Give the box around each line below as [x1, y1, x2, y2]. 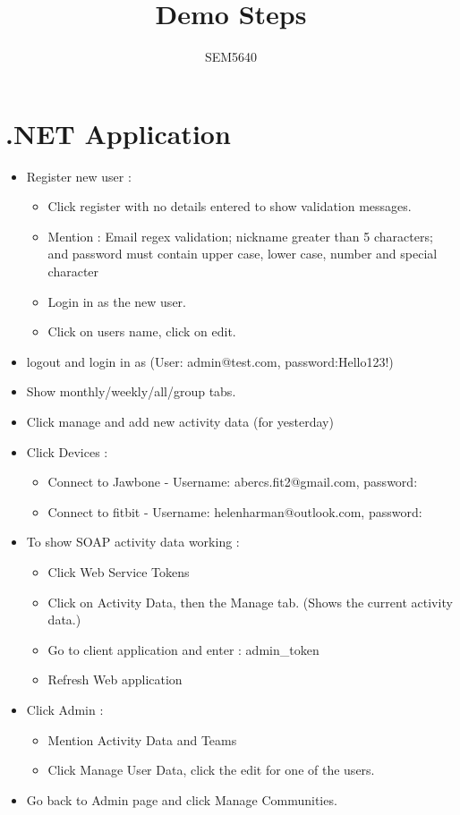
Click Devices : [26, 442, 108, 461]
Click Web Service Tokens [47, 562, 190, 581]
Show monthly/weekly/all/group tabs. [26, 382, 236, 401]
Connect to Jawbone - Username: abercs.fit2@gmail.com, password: [47, 472, 418, 491]
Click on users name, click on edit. [47, 322, 236, 341]
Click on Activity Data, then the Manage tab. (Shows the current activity [47, 592, 453, 611]
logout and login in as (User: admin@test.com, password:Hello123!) [26, 352, 394, 370]
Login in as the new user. [47, 292, 186, 310]
